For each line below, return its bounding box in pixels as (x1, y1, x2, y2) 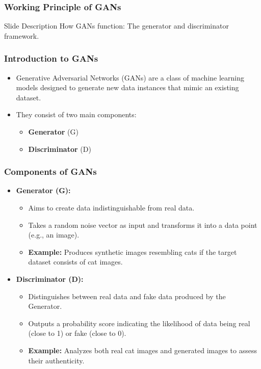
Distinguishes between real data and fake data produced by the (28, 291, 226, 301)
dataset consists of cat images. (28, 256, 123, 267)
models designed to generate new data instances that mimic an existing (16, 82, 239, 93)
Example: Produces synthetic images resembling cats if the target (28, 246, 237, 257)
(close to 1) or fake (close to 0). (28, 328, 126, 338)
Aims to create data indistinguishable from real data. (28, 202, 195, 213)
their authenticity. (28, 355, 85, 365)
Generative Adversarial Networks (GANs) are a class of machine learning (16, 72, 245, 83)
